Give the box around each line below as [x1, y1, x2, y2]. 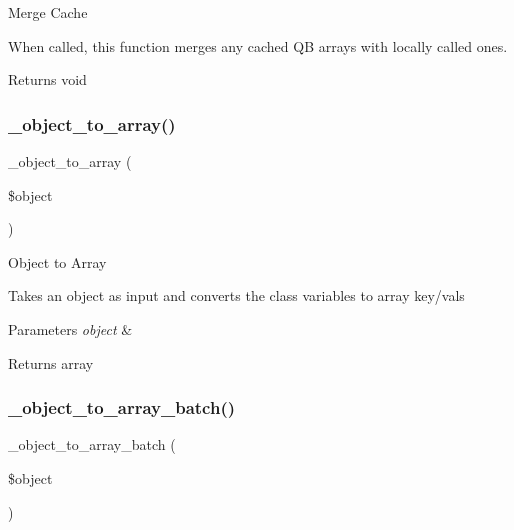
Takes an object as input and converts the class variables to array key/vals [8, 285, 465, 306]
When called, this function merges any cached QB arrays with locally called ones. [8, 35, 508, 56]
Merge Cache [8, 2, 88, 22]
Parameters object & [8, 318, 133, 339]
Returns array [8, 352, 94, 373]
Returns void [8, 69, 87, 90]
